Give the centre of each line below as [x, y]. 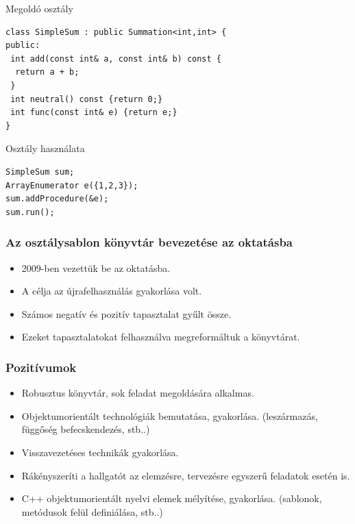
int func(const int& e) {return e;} [94, 113]
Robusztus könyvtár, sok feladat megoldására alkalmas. [138, 393]
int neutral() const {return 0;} [87, 99]
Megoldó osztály [39, 8]
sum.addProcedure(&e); [57, 199]
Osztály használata [45, 148]
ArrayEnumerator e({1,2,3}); [72, 185]
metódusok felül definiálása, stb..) [92, 511]
